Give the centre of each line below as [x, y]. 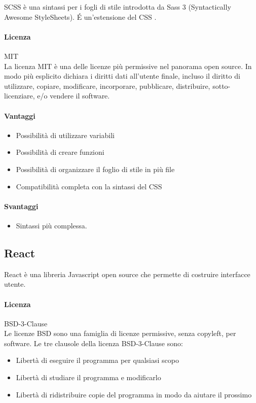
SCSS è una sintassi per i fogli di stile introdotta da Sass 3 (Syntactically [118, 7]
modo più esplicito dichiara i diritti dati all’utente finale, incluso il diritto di [122, 76]
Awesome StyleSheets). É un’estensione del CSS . [80, 16]
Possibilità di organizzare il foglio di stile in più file [95, 169]
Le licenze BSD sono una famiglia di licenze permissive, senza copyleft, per [120, 333]
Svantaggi [21, 206]
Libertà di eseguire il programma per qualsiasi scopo [97, 360]
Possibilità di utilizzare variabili [65, 135]
